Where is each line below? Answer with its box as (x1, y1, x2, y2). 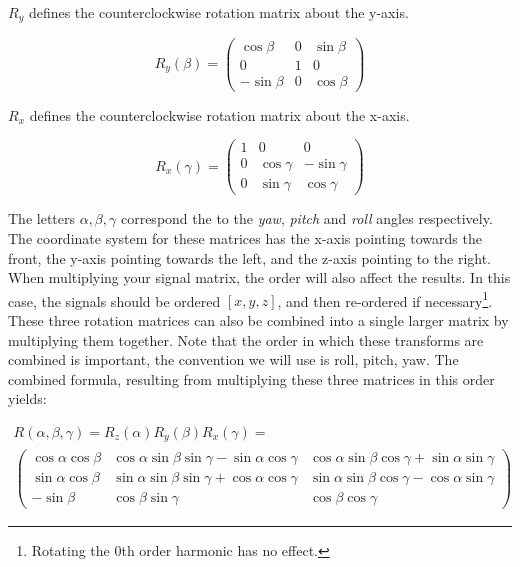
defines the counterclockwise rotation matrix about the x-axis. (29, 104, 410, 125)
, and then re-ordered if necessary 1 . (277, 287, 493, 311)
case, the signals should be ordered (8, 290, 221, 311)
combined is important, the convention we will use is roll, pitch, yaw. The (8, 349, 459, 370)
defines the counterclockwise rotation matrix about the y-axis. (28, 2, 409, 22)
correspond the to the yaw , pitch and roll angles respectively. (120, 208, 493, 229)
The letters (8, 208, 75, 229)
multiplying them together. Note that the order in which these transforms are (8, 329, 484, 350)
